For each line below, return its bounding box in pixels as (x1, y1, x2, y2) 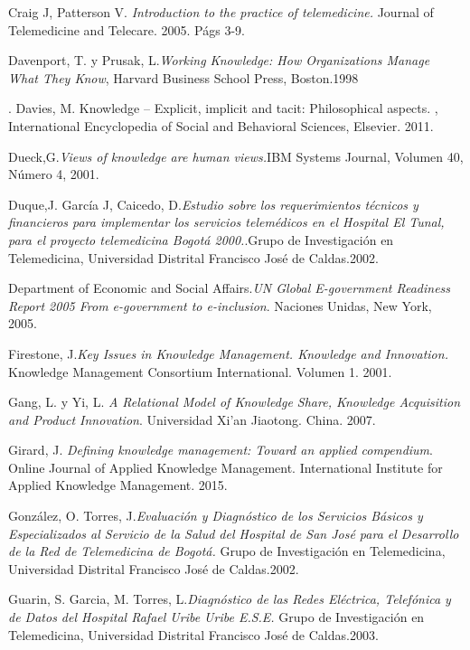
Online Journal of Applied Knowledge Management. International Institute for (8, 457, 443, 476)
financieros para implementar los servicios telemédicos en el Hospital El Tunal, (8, 212, 445, 231)
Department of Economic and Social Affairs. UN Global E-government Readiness (8, 278, 451, 297)
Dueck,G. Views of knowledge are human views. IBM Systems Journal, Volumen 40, (8, 146, 464, 165)
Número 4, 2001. (8, 165, 99, 184)
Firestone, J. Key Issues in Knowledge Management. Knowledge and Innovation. (8, 344, 448, 363)
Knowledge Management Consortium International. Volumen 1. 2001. (8, 362, 392, 381)
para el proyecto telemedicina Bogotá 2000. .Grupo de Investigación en (8, 230, 394, 249)
